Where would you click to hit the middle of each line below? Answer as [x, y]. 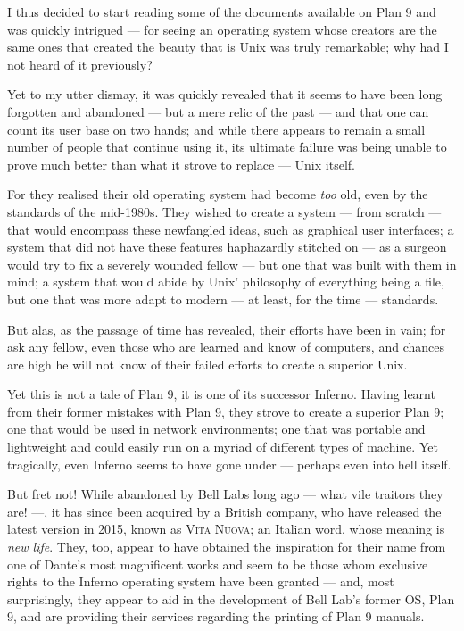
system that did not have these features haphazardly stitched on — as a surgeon [227, 247]
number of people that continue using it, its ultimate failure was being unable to [227, 147]
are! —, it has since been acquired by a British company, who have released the [224, 511]
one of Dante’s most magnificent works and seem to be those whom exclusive [218, 564]
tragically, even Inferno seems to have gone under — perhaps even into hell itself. [229, 464]
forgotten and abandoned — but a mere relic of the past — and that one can [218, 111]
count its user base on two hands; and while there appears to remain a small [216, 129]
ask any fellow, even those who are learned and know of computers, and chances [226, 347]
